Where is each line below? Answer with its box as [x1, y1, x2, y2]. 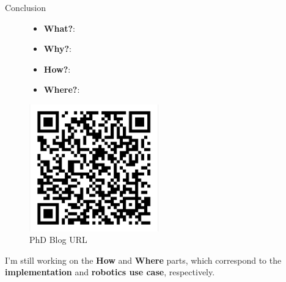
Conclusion [5, 1, 46, 13]
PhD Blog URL [29, 233, 87, 246]
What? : [43, 21, 75, 34]
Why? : [43, 42, 71, 55]
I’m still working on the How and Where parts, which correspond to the [5, 253, 282, 266]
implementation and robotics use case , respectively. [5, 266, 215, 278]
